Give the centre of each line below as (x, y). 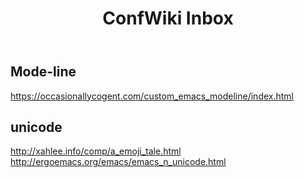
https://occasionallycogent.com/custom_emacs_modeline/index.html (152, 96)
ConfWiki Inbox (168, 18)
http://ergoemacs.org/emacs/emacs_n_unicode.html (118, 162)
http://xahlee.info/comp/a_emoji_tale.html (96, 151)
